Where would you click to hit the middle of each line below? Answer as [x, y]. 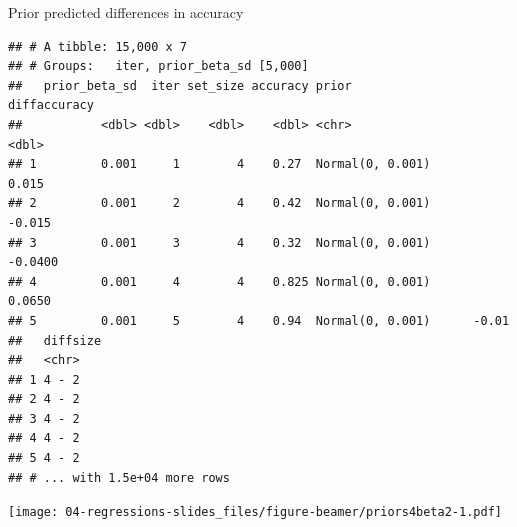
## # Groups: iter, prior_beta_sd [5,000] [158, 66]
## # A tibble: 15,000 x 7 [97, 46]
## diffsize [55, 340]
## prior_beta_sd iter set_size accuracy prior [180, 85]
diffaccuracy [51, 105]
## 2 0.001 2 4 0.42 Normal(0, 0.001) [219, 203]
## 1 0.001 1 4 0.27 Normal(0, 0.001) [219, 164]
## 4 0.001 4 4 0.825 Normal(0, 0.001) [219, 281]
